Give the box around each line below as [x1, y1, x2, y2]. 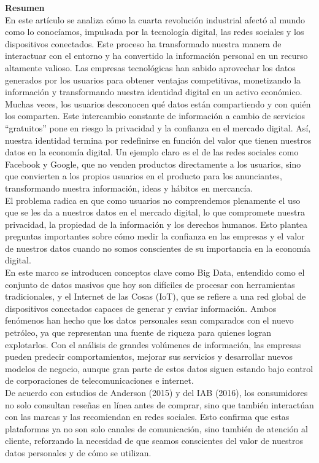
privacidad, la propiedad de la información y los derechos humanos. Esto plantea [5, 217, 308, 230]
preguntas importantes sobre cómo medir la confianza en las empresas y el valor [5, 230, 305, 243]
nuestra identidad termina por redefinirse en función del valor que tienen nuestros [5, 133, 312, 146]
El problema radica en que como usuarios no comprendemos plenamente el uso [5, 193, 301, 206]
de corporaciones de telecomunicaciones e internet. [5, 374, 194, 387]
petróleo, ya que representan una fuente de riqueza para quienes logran [5, 326, 272, 339]
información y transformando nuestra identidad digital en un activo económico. [5, 85, 302, 98]
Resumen [5, 1, 45, 14]
